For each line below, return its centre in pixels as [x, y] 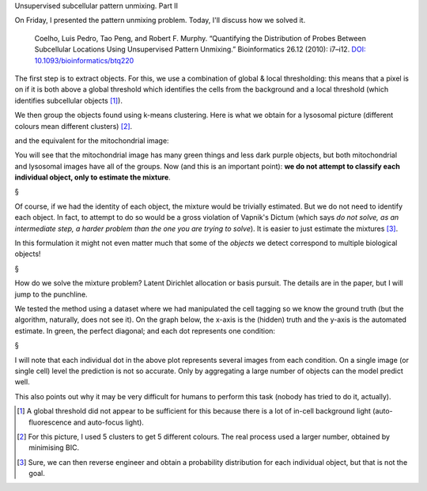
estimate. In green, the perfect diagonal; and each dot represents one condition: [145, 330]
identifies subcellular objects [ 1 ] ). [68, 100]
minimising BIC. [54, 448]
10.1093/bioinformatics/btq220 [84, 60]
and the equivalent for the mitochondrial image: [92, 140]
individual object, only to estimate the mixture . [93, 177]
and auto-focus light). [108, 422]
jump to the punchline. [51, 294]
